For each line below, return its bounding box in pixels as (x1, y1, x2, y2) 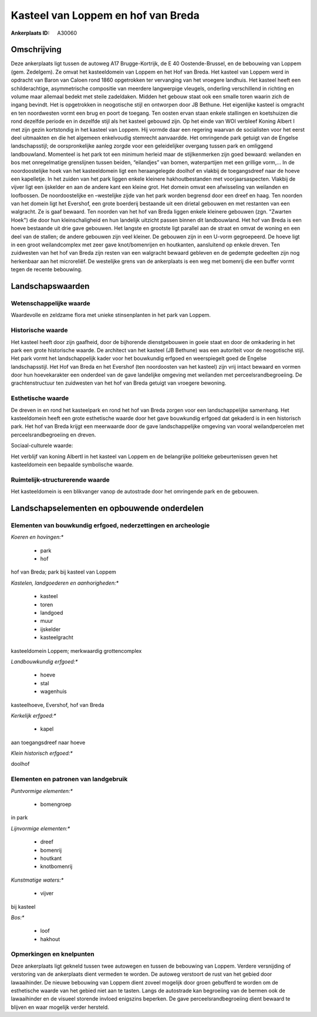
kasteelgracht (40, 634, 73, 641)
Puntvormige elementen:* (11, 787, 73, 794)
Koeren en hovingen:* (11, 533, 64, 541)
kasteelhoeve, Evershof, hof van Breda (11, 701, 104, 708)
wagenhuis (40, 688, 67, 695)
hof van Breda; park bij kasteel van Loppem (11, 568, 117, 576)
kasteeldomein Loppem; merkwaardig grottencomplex (11, 647, 142, 654)
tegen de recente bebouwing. (11, 266, 83, 273)
